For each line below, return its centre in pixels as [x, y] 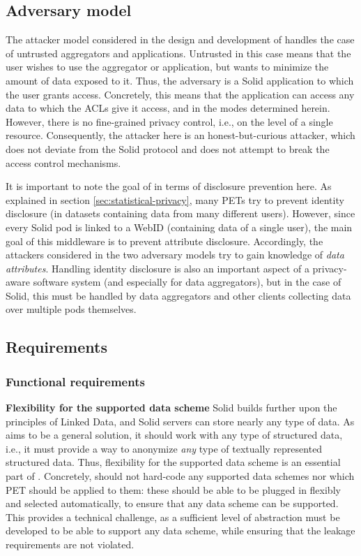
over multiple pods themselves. [71, 309]
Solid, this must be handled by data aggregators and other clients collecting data [178, 295]
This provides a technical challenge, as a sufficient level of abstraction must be [173, 517]
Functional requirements [75, 381]
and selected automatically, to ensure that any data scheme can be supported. [172, 503]
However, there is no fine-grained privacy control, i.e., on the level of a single [169, 121]
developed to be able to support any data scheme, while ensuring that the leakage [180, 531]
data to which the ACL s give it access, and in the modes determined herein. [168, 108]
